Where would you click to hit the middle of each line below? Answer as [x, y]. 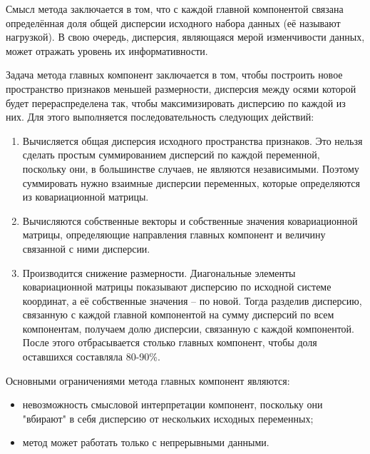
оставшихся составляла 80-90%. [91, 357]
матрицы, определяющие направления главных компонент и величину [174, 234]
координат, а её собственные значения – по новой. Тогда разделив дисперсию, [192, 300]
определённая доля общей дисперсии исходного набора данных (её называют [173, 22]
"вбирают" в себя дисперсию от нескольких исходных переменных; [168, 418]
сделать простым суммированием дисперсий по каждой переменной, [171, 155]
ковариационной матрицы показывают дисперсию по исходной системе [177, 287]
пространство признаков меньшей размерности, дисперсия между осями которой [181, 88]
